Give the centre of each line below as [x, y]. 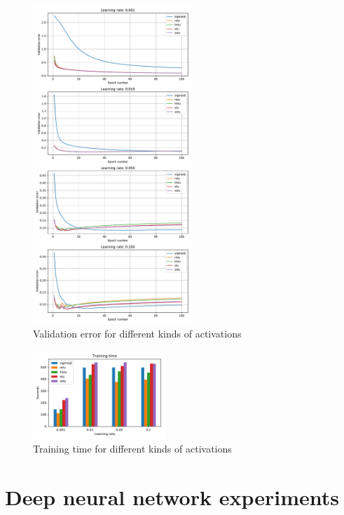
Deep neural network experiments [172, 497]
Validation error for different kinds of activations [137, 334]
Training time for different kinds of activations [132, 449]
